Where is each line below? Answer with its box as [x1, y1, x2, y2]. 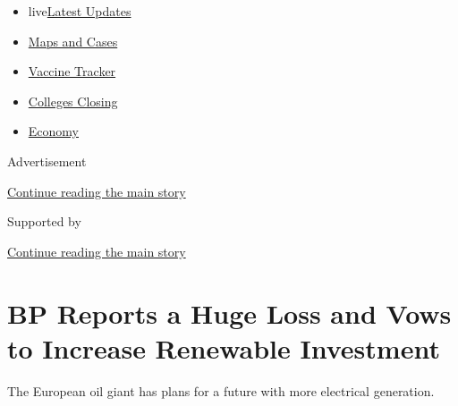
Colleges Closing [28, 91, 118, 110]
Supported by [7, 212, 81, 231]
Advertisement [7, 151, 87, 170]
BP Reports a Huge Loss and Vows [7, 294, 452, 331]
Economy [28, 122, 79, 140]
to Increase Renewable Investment [7, 329, 440, 366]
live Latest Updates [28, 2, 131, 20]
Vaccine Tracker [28, 62, 116, 80]
